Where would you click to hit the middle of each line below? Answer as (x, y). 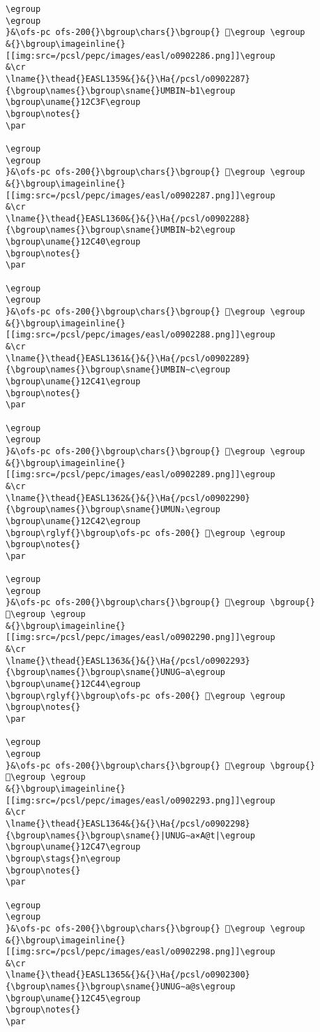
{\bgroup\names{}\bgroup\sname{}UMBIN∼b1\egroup (121, 90)
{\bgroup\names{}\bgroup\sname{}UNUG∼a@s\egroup (121, 987)
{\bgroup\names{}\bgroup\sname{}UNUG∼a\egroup (115, 673)
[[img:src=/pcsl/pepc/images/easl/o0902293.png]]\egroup (140, 800)
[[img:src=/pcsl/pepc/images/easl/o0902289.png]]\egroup (140, 475)
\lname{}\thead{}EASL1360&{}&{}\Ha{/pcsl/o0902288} (128, 218)
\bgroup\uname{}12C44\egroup (73, 684)
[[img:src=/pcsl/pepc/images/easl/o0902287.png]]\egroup (140, 195)
